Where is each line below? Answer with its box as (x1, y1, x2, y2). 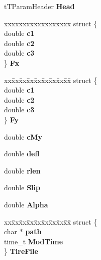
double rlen (4, 165, 41, 176)
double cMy (4, 131, 43, 142)
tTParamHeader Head (4, 1, 75, 11)
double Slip (4, 182, 40, 193)
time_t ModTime (4, 236, 63, 246)
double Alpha (4, 199, 48, 209)
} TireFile (4, 246, 38, 256)
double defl (4, 148, 40, 159)
